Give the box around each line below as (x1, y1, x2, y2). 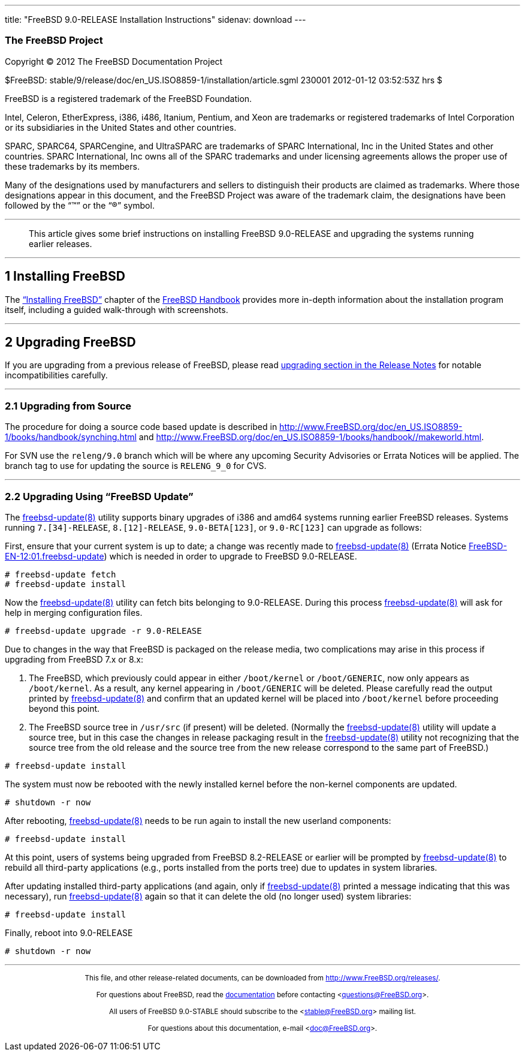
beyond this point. (29, 703, 100, 714)
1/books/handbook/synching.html (5, 432, 137, 443)
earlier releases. (29, 238, 92, 249)
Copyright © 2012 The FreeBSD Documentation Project (5, 56, 223, 67)
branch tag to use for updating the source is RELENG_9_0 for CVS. (5, 461, 267, 471)
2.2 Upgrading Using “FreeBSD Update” (5, 490, 194, 503)
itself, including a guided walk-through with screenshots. (5, 304, 228, 315)
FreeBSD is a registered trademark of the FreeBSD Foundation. (5, 93, 252, 104)
